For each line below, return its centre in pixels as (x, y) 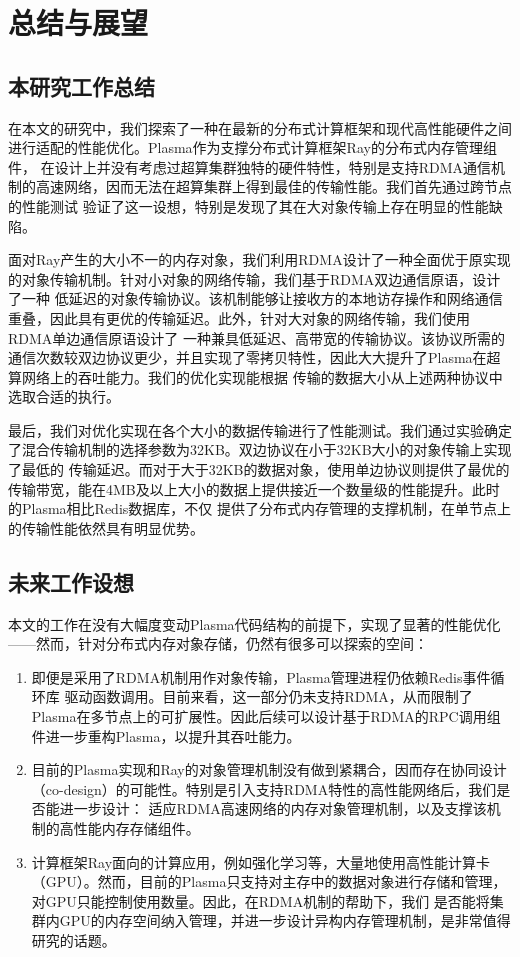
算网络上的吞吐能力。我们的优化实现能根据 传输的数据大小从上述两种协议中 (255, 376)
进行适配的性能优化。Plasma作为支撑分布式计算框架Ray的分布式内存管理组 (252, 147)
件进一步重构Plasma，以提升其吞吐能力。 (166, 735)
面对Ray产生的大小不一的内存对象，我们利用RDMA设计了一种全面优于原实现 (259, 259)
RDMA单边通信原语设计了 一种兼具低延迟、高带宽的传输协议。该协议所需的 (256, 337)
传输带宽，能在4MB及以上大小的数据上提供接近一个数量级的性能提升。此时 (254, 488)
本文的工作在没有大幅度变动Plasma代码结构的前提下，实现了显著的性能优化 (254, 623)
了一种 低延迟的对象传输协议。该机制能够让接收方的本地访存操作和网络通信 (255, 298)
